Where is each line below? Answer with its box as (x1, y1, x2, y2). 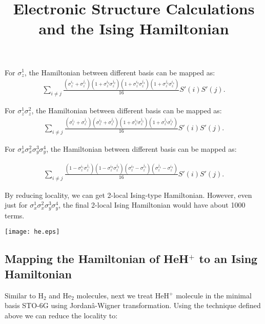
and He (49, 290, 72, 300)
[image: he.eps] (5, 228, 60, 236)
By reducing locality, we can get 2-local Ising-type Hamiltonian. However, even (5, 189, 252, 200)
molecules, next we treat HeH (76, 290, 170, 300)
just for (5, 199, 28, 210)
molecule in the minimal (176, 290, 252, 300)
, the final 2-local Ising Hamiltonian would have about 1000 (58, 199, 246, 210)
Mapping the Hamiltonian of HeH (5, 251, 189, 267)
